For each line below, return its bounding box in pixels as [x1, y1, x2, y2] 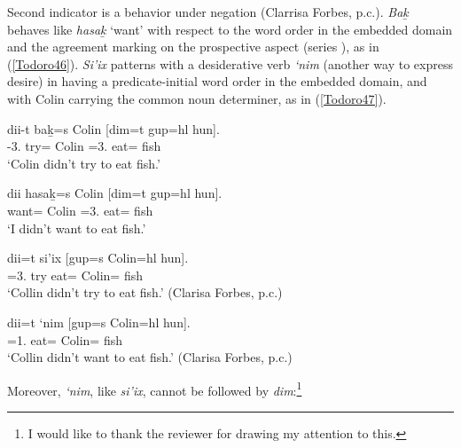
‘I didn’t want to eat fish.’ [7, 218, 146, 237]
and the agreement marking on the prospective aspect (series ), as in [7, 37, 379, 56]
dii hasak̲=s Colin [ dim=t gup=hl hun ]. [7, 184, 223, 202]
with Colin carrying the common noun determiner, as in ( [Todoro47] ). [7, 89, 387, 107]
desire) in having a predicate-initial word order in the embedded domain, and [7, 72, 427, 90]
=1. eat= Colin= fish [7, 330, 122, 349]
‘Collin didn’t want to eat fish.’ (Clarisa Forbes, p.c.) [7, 348, 293, 366]
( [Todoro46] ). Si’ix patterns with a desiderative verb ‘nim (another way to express [7, 54, 453, 73]
